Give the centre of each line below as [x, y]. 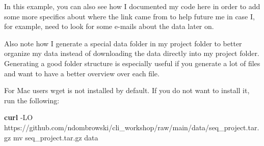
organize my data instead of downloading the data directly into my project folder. [132, 53]
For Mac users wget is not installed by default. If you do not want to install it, [127, 90]
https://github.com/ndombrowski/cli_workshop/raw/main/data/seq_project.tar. [132, 127]
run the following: [32, 100]
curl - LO [19, 117]
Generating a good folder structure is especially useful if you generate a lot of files [132, 63]
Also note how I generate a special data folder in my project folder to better [123, 43]
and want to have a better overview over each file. [82, 73]
